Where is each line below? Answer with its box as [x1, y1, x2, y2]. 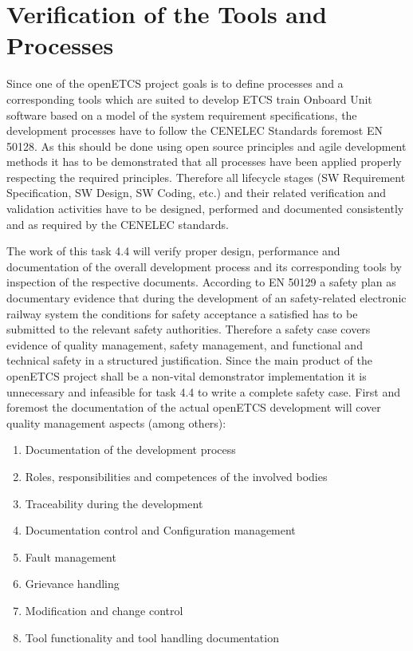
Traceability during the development [25, 495, 203, 511]
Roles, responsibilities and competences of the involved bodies [25, 468, 328, 484]
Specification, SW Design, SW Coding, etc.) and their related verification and [6, 184, 387, 201]
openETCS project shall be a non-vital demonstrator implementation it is [6, 368, 367, 384]
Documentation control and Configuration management [25, 522, 296, 539]
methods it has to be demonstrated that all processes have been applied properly [6, 153, 402, 170]
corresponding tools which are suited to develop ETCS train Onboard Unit [6, 90, 372, 107]
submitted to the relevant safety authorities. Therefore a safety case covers [6, 321, 371, 337]
